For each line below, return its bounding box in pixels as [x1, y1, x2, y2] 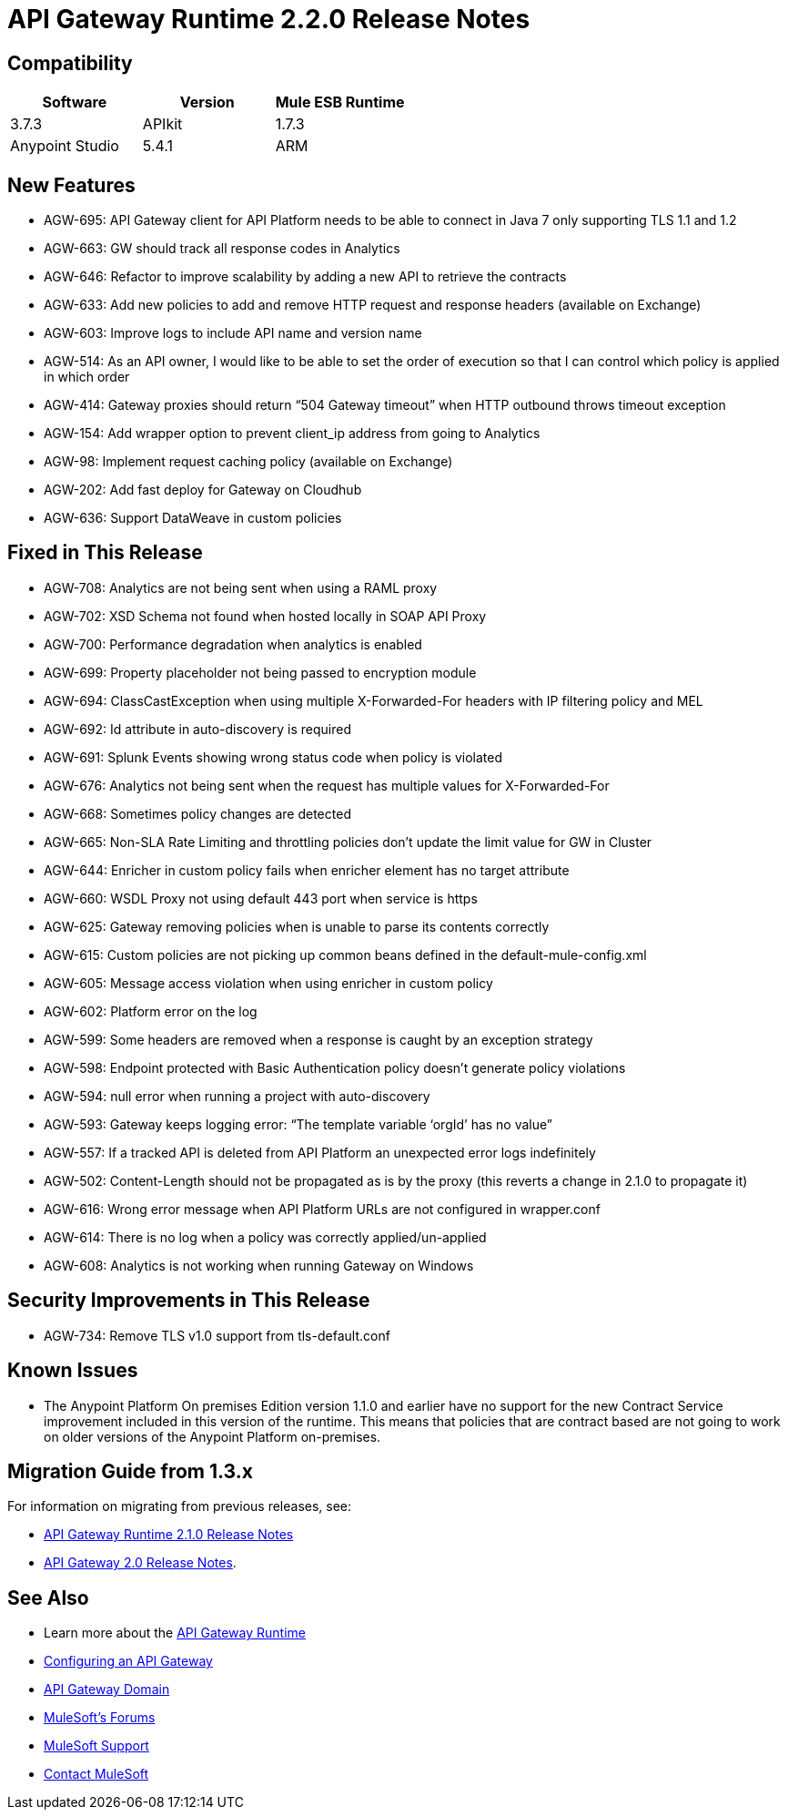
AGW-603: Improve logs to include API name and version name [44, 325, 422, 342]
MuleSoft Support [44, 1738, 149, 1754]
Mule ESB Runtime [275, 93, 405, 112]
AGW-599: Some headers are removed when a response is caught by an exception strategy [44, 1031, 593, 1047]
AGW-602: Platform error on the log [44, 1003, 258, 1019]
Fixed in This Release [7, 541, 203, 565]
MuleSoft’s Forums [44, 1710, 156, 1726]
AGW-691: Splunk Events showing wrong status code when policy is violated [44, 749, 502, 765]
